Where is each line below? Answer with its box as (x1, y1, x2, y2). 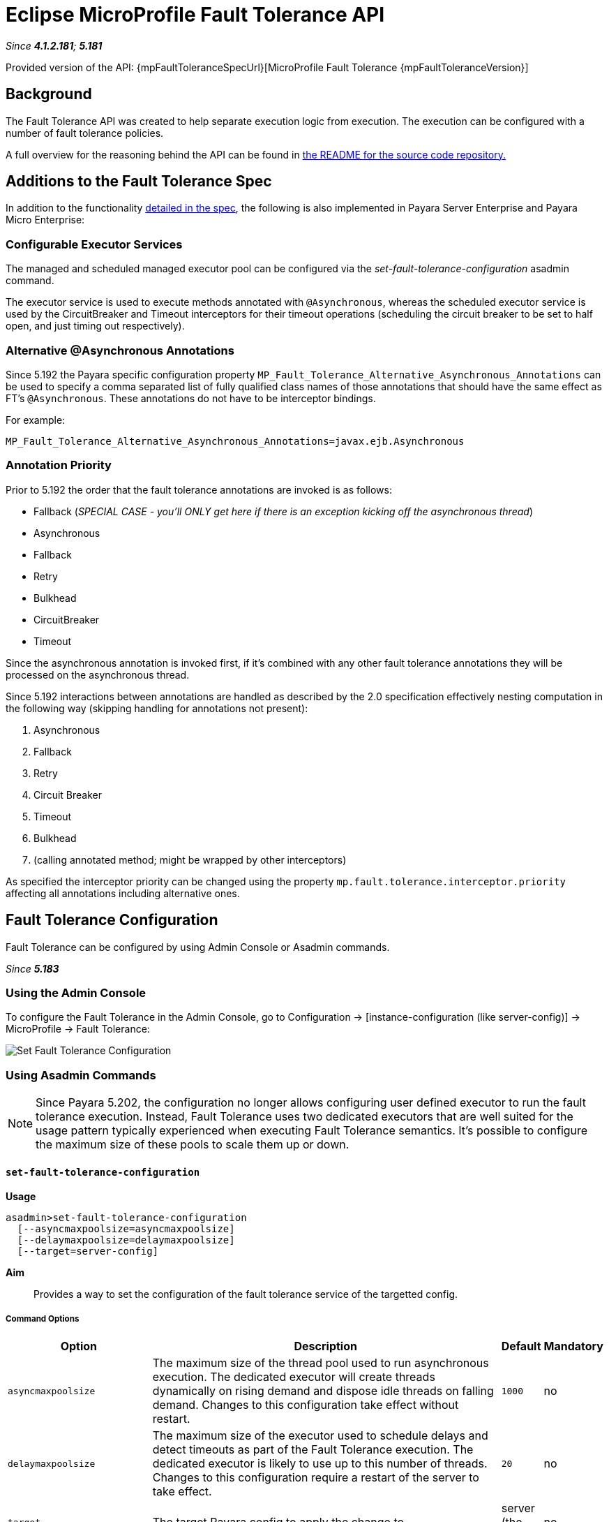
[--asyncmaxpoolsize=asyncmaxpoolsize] (17, 1223, 235, 1235)
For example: (6, 413, 66, 426)
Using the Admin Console (6, 985, 146, 1000)
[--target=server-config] (17, 1246, 159, 1257)
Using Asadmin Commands (6, 1067, 156, 1082)
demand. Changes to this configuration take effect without (152, 1398, 459, 1412)
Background (6, 85, 92, 103)
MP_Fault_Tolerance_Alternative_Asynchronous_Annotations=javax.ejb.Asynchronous (6, 435, 465, 447)
